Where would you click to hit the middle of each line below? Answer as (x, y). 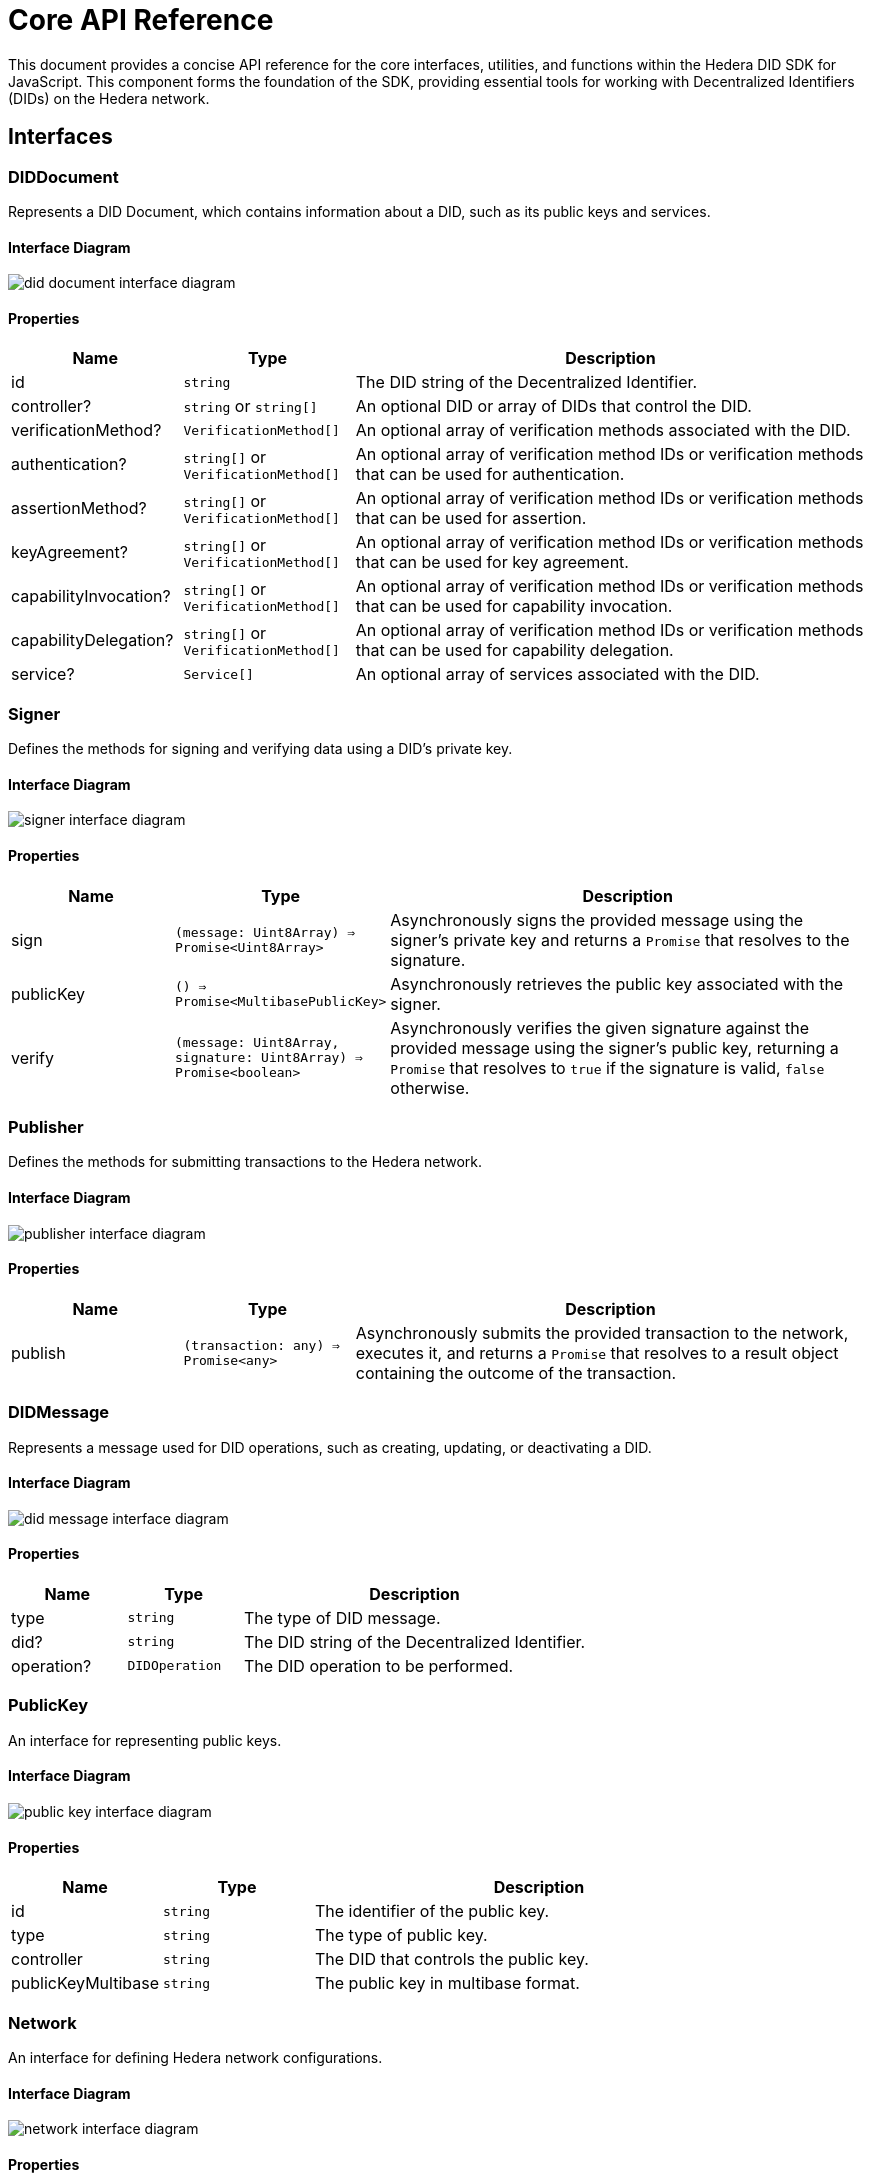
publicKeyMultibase (85, 1983)
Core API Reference (141, 20)
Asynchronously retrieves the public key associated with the (617, 983)
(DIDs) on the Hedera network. (109, 98)
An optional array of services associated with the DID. (557, 674)
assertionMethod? (79, 508)
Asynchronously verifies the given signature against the (600, 1027)
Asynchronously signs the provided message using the (597, 919)
